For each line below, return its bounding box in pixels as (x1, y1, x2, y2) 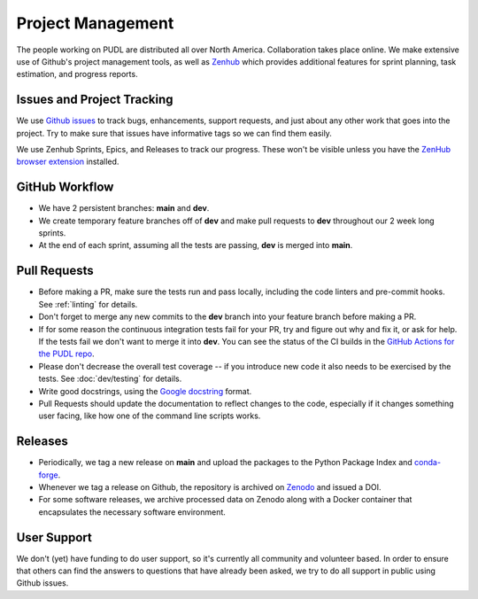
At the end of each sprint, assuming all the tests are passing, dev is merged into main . (38, 240, 353, 251)
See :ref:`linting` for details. (38, 299, 138, 309)
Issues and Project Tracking (16, 92, 173, 107)
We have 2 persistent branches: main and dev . (38, 203, 210, 214)
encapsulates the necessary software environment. (38, 506, 226, 517)
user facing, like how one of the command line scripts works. (38, 410, 261, 421)
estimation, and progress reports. (16, 69, 138, 80)
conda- (414, 457, 442, 468)
